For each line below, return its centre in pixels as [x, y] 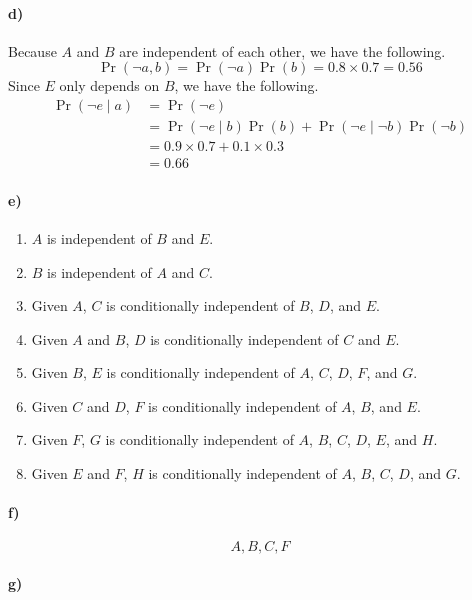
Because [32, 50]
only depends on [109, 85]
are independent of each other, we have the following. [282, 50]
